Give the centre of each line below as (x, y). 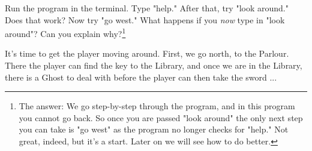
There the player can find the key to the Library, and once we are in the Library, (154, 65)
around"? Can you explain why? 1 (65, 33)
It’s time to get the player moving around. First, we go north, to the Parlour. (147, 53)
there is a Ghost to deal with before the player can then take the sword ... (141, 77)
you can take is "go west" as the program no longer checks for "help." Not (154, 129)
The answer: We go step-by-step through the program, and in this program (157, 106)
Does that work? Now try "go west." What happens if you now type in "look (145, 19)
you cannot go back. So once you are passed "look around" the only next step (161, 117)
